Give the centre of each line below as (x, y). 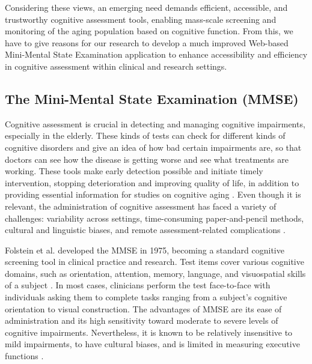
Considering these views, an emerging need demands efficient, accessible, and (146, 7)
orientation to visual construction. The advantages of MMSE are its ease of (143, 308)
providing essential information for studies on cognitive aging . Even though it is (153, 194)
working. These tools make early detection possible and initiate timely (134, 171)
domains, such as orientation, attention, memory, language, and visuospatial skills (155, 273)
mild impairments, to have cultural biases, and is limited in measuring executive (152, 344)
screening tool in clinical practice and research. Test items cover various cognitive (154, 262)
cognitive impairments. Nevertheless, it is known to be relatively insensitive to (149, 332)
